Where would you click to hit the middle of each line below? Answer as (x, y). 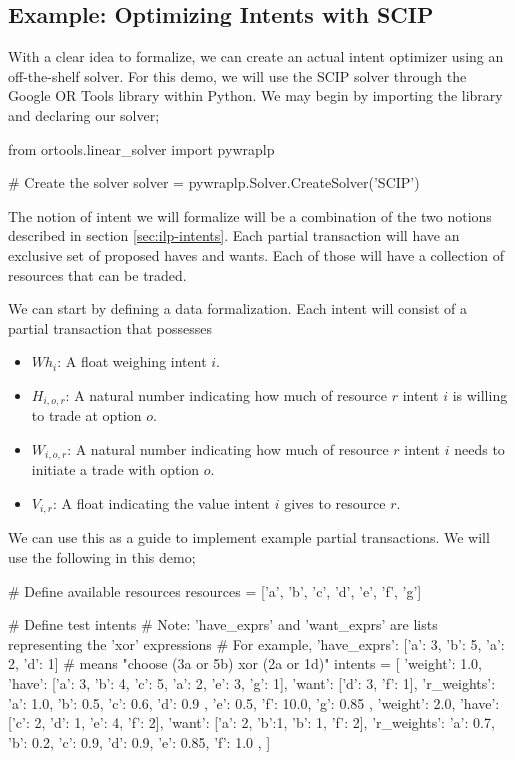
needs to (479, 448)
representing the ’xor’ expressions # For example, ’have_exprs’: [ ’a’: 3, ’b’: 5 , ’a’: (256, 643)
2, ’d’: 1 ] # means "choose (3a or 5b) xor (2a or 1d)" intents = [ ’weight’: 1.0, (245, 663)
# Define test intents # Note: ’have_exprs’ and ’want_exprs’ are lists (223, 624)
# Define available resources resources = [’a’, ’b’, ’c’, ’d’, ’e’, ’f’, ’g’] (215, 590)
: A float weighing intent (132, 361)
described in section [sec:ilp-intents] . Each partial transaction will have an (234, 235)
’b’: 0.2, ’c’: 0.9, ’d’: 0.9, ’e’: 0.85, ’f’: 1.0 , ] (139, 741)
